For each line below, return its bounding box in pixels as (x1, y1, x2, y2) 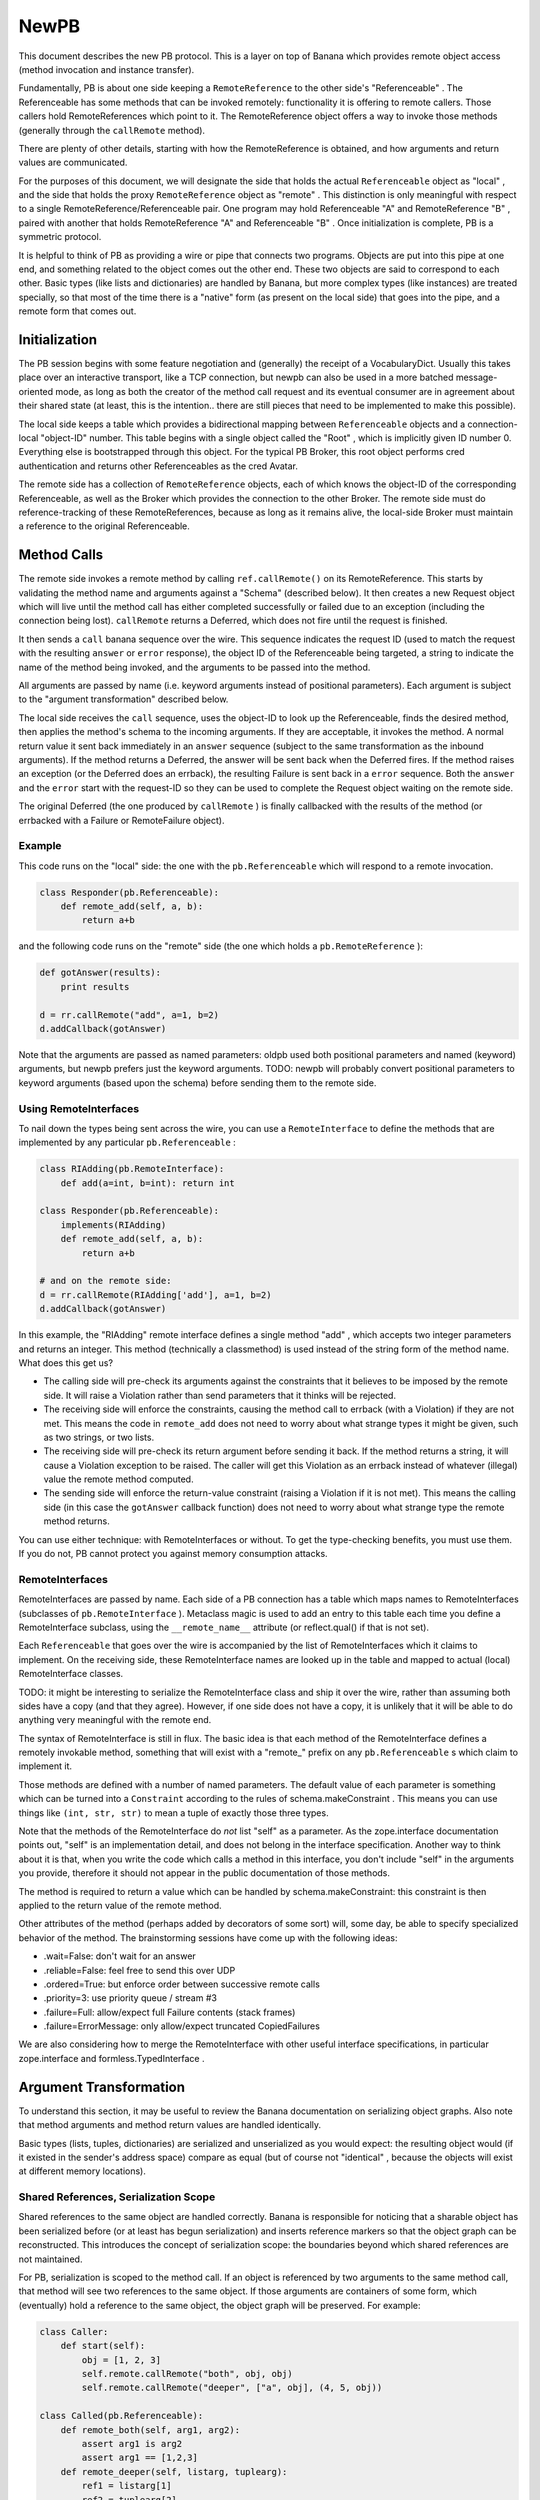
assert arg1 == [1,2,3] (81, 2452, 199, 2464)
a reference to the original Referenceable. (18, 520, 190, 532)
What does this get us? (18, 1356, 114, 1369)
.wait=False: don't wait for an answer (43, 1950, 197, 1962)
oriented (18, 385, 54, 397)
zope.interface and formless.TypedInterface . (18, 2052, 205, 2064)
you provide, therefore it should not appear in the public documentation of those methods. (18, 1867, 390, 1879)
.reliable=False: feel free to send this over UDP (43, 1964, 236, 1976)
